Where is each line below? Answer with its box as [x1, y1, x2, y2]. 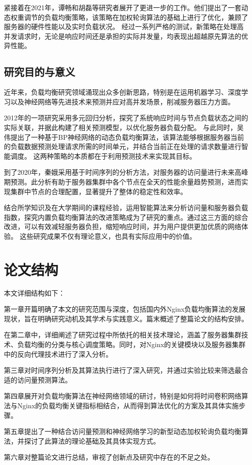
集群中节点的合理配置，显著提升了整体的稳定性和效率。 [10, 186, 187, 196]
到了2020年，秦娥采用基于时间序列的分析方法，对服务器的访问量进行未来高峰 [4, 167, 248, 177]
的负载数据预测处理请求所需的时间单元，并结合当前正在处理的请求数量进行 [4, 141, 241, 151]
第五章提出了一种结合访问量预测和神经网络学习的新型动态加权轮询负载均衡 [4, 426, 241, 436]
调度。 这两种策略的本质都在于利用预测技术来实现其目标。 [10, 150, 196, 161]
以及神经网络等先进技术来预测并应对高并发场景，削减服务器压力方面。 [10, 96, 235, 106]
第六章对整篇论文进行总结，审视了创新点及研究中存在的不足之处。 [4, 452, 214, 462]
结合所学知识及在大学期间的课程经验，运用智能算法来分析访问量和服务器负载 [4, 202, 248, 213]
